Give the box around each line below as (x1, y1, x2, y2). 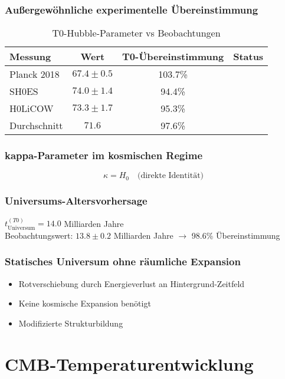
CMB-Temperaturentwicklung (5, 351, 254, 375)
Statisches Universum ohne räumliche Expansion (5, 254, 241, 269)
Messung (9, 50, 51, 64)
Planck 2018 (9, 67, 60, 81)
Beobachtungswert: (5, 229, 73, 241)
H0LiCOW (9, 101, 54, 116)
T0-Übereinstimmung (122, 50, 224, 64)
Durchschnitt (9, 118, 63, 133)
